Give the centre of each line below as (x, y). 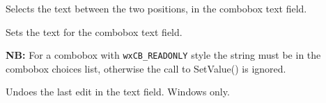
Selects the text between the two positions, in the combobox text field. (156, 8)
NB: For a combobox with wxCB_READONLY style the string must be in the (163, 55)
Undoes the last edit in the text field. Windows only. (118, 92)
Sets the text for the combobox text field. (94, 31)
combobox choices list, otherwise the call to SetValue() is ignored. (146, 68)
